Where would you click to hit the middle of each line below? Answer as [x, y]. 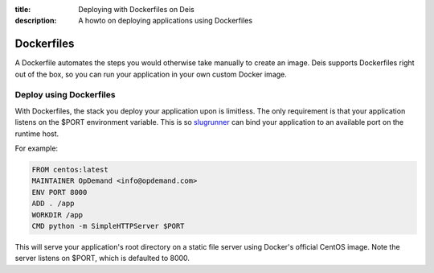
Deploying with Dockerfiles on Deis [136, 9]
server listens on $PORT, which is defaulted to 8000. [102, 259]
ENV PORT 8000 [59, 192]
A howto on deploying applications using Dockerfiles [166, 21]
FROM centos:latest [70, 170]
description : [36, 21]
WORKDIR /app [57, 215]
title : [23, 9]
